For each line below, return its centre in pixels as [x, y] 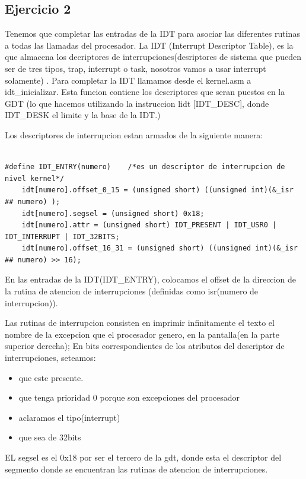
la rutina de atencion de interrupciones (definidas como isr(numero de [132, 291]
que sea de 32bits [50, 437]
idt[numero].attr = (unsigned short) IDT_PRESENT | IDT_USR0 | [149, 225]
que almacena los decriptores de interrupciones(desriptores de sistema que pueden [153, 57]
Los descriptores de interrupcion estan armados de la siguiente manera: [134, 134]
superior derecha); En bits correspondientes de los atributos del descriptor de [145, 346]
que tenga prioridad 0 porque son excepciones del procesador [129, 397]
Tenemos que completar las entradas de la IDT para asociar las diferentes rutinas [152, 34]
